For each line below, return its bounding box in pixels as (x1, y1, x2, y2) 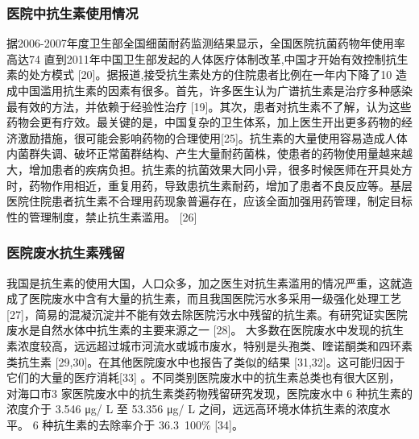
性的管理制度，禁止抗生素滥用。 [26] (6, 208, 197, 225)
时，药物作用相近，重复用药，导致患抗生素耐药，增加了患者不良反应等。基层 (6, 176, 413, 193)
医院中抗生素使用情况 (6, 2, 139, 23)
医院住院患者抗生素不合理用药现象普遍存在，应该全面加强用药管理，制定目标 (6, 193, 413, 209)
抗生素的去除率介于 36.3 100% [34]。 (53, 416, 243, 433)
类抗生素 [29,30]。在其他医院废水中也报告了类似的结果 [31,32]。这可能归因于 (6, 353, 405, 370)
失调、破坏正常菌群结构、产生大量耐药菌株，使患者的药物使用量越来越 (39, 145, 413, 162)
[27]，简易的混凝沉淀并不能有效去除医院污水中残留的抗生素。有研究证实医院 (6, 305, 408, 322)
